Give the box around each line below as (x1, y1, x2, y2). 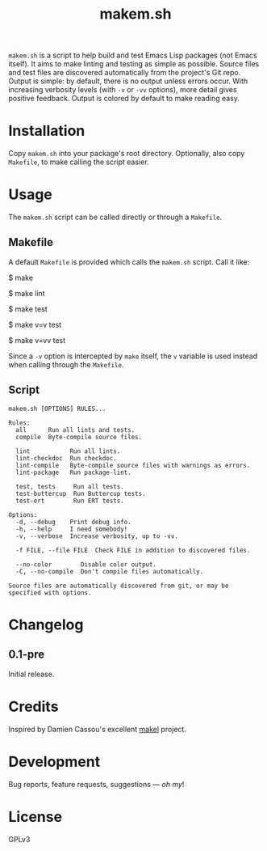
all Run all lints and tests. (15, 425, 136, 434)
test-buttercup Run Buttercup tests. (15, 489, 147, 497)
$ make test (8, 304, 48, 314)
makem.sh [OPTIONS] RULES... (8, 404, 106, 413)
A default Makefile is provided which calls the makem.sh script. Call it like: (8, 256, 250, 267)
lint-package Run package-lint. (15, 468, 131, 476)
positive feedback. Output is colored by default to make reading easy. (8, 94, 240, 104)
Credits (8, 697, 59, 716)
